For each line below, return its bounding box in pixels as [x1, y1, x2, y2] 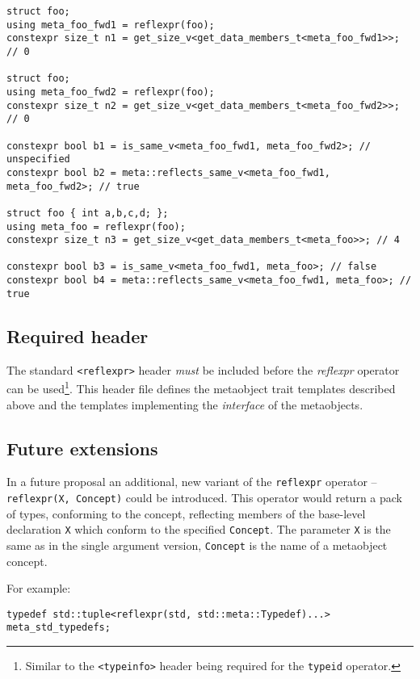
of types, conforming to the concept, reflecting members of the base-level [6, 505, 366, 522]
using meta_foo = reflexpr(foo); [6, 220, 186, 233]
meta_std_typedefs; [6, 622, 111, 634]
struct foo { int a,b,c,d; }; [6, 207, 169, 219]
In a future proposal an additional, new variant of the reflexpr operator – [6, 473, 377, 490]
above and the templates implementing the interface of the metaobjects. [6, 396, 363, 413]
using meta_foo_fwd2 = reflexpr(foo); [6, 86, 215, 98]
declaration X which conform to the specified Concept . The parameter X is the [6, 521, 391, 538]
